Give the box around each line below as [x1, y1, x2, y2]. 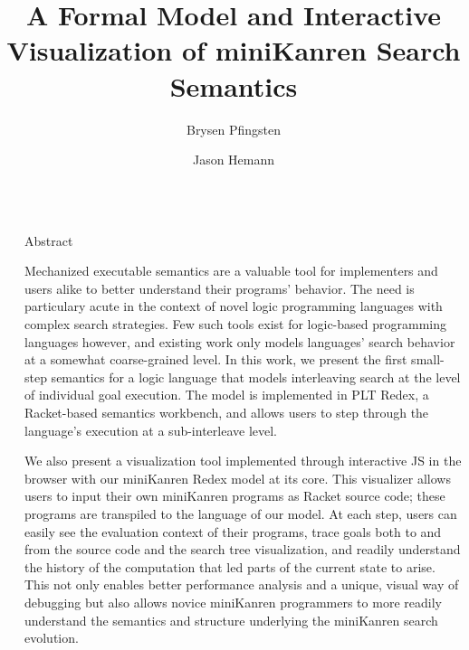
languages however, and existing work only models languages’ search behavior [24, 332, 455, 351]
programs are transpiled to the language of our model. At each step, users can [24, 504, 457, 523]
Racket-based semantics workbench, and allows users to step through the [24, 403, 429, 422]
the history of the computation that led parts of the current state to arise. [24, 557, 435, 576]
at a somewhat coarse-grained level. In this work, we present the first [24, 350, 407, 369]
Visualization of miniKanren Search [6, 32, 461, 69]
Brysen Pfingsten [186, 119, 282, 138]
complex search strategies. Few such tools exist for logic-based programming [24, 315, 446, 334]
